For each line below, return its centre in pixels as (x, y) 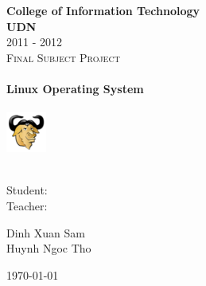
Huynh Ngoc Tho (49, 248)
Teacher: (27, 205)
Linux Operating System (75, 88)
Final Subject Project (63, 57)
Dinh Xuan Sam (46, 232)
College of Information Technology (103, 10)
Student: (27, 190)
